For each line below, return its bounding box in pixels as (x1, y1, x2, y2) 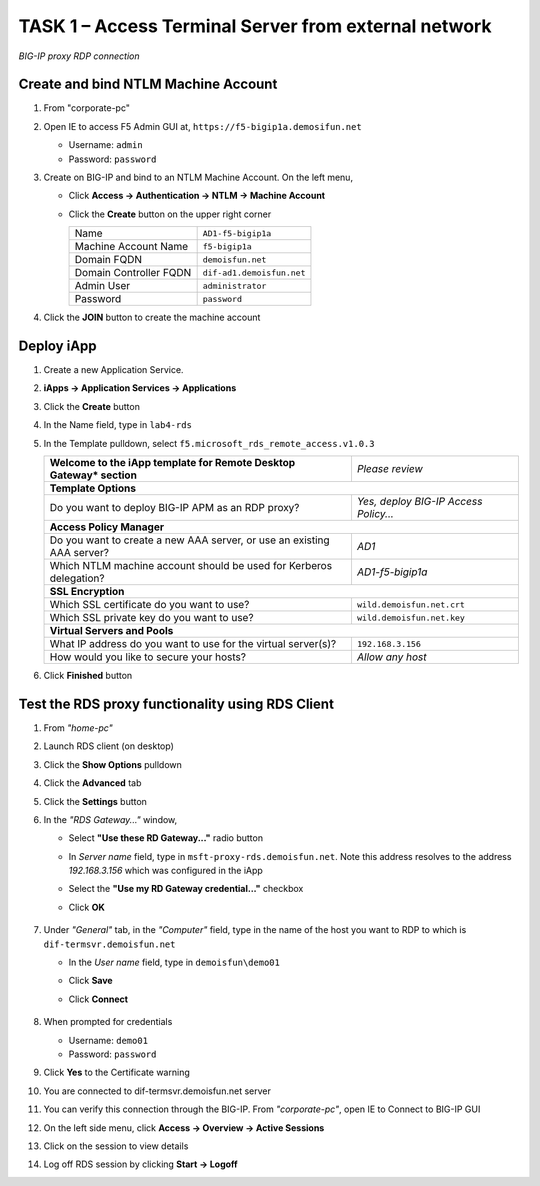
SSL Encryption (49, 585, 125, 599)
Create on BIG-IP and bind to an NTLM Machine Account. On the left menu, (43, 171, 354, 184)
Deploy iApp (18, 338, 97, 354)
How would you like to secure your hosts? (49, 650, 247, 664)
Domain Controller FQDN (74, 266, 192, 280)
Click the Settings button (43, 795, 147, 807)
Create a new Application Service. (43, 364, 184, 376)
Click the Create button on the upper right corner (68, 208, 272, 220)
